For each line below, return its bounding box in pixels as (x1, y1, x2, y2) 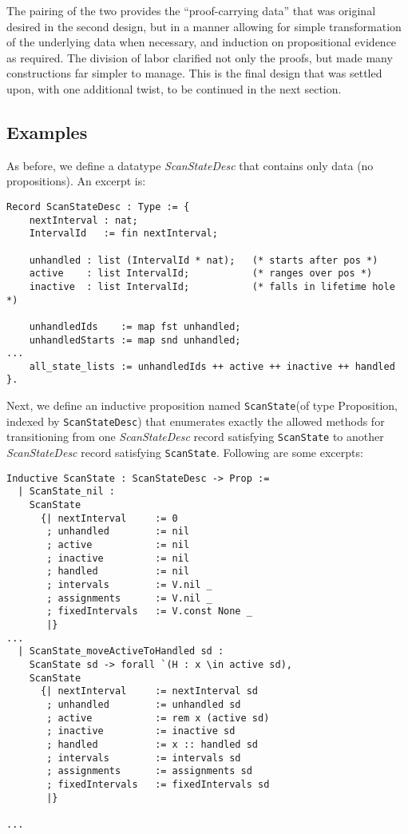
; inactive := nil (46, 552, 190, 564)
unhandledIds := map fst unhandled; (29, 320, 241, 332)
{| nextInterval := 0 (40, 512, 178, 524)
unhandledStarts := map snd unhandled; (29, 334, 241, 346)
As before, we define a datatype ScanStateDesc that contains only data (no (6, 157, 374, 173)
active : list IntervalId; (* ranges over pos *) (29, 268, 373, 280)
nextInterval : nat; (29, 214, 138, 226)
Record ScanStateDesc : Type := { (6, 201, 190, 212)
